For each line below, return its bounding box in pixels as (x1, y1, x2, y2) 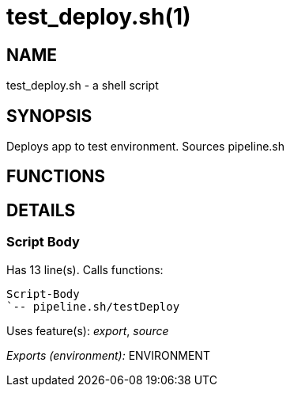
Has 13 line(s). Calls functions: (6, 262, 164, 277)
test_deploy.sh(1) (6, 3, 191, 30)
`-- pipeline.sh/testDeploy (6, 300, 180, 313)
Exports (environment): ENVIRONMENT (6, 348, 210, 362)
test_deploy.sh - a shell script (6, 78, 159, 93)
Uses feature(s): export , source (6, 323, 169, 338)
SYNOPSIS (6, 105, 92, 126)
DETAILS (6, 200, 76, 220)
